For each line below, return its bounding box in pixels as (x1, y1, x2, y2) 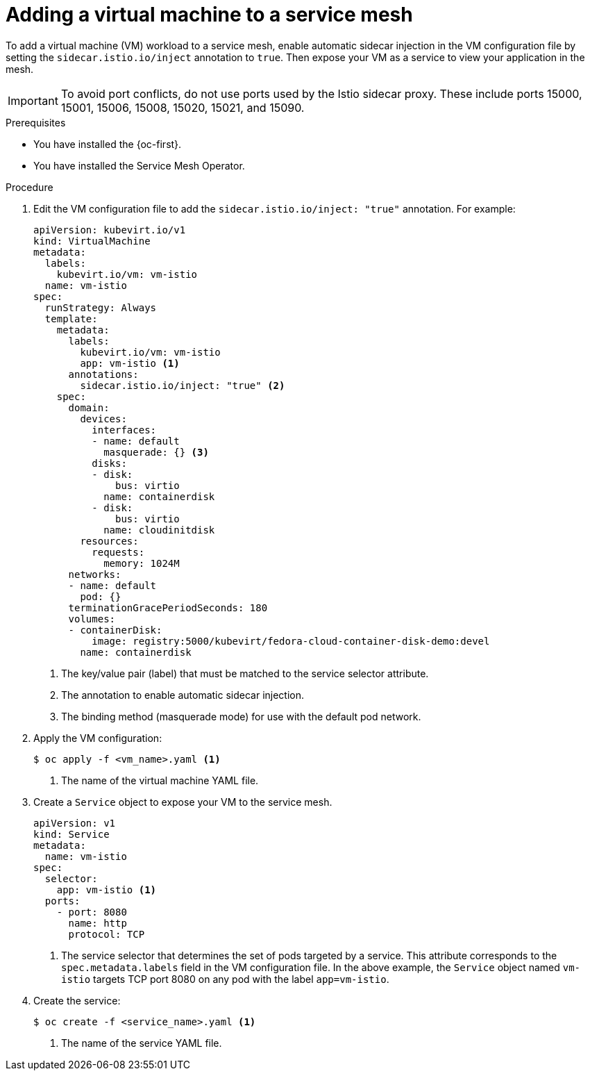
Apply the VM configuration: (33, 731, 162, 744)
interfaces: (92, 424, 157, 436)
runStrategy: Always (44, 301, 157, 313)
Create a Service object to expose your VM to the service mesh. (33, 795, 332, 808)
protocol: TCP (68, 928, 145, 940)
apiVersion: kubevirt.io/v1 (33, 224, 186, 235)
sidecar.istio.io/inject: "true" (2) (80, 379, 285, 391)
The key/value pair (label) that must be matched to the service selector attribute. (61, 667, 429, 679)
